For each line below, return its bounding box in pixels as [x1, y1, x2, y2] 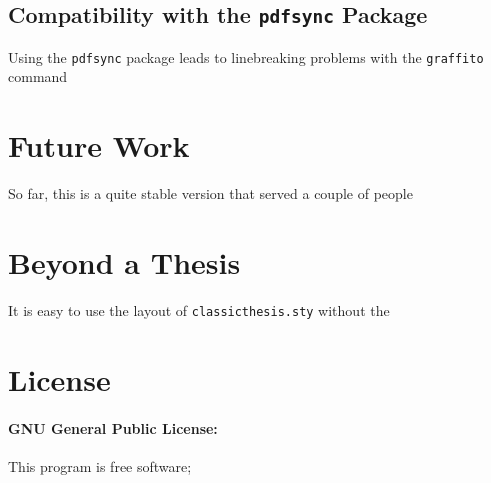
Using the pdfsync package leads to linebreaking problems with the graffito [8, 46, 484, 67]
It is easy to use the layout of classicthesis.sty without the [8, 299, 390, 320]
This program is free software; [8, 455, 192, 476]
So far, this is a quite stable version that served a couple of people [8, 183, 413, 204]
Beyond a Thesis [8, 241, 241, 282]
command [8, 66, 68, 87]
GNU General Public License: [8, 417, 218, 438]
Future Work [8, 125, 190, 166]
